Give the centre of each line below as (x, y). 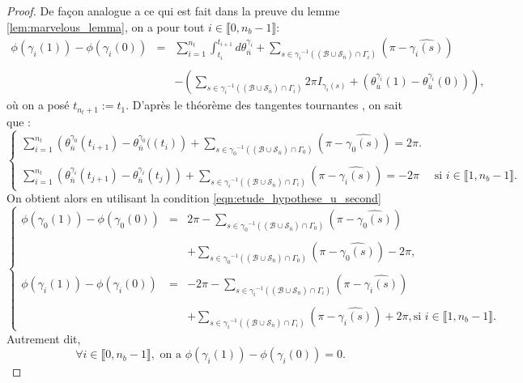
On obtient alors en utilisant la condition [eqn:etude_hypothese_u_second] (194, 198)
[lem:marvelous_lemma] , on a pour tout (106, 26)
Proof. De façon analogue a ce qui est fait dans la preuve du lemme (173, 11)
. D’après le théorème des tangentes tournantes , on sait (264, 105)
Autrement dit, (44, 338)
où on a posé (38, 105)
